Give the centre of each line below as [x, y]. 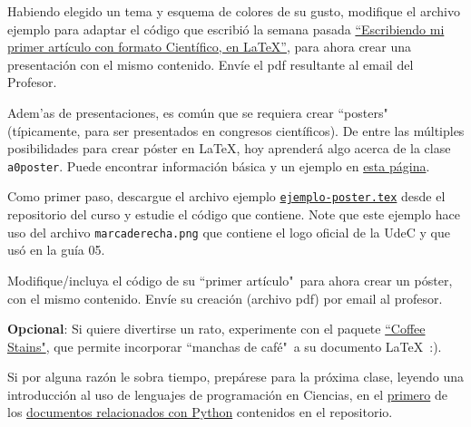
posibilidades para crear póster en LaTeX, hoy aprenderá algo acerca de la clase [229, 148]
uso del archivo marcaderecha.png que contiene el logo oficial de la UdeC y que [229, 232]
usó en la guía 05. [56, 250]
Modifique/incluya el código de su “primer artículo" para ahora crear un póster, [230, 280]
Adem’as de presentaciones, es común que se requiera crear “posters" [198, 112]
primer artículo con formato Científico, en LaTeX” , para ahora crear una [210, 47]
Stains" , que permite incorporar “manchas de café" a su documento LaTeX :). [225, 346]
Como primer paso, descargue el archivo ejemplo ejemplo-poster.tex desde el [226, 196]
